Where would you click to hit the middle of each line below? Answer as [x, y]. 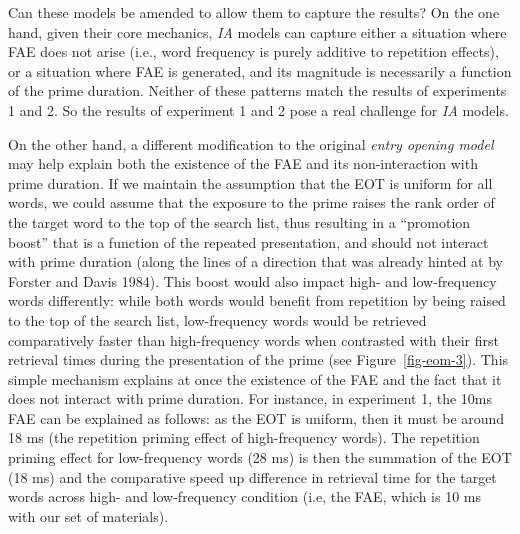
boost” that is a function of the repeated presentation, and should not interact [248, 241]
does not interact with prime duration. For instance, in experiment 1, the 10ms [250, 398]
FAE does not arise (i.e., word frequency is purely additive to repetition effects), [253, 51]
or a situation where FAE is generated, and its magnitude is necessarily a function [260, 70]
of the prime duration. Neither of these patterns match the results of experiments [257, 90]
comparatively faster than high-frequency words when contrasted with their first [253, 339]
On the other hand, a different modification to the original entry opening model [251, 143]
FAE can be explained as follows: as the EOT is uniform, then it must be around [256, 417]
